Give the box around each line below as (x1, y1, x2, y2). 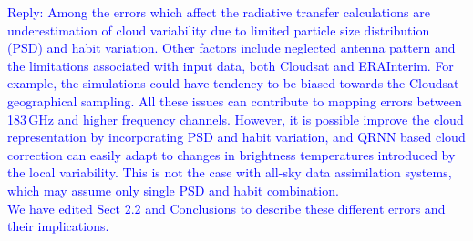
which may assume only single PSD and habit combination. (7, 180, 339, 199)
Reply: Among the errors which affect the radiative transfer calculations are (7, 3, 430, 21)
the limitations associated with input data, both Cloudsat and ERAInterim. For (7, 55, 454, 75)
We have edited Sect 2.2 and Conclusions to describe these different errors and (7, 198, 446, 217)
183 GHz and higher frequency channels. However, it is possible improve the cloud (7, 109, 464, 128)
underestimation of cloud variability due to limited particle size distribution (7, 20, 430, 39)
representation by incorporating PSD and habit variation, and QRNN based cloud (7, 127, 466, 146)
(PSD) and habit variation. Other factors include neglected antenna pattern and (7, 38, 456, 57)
